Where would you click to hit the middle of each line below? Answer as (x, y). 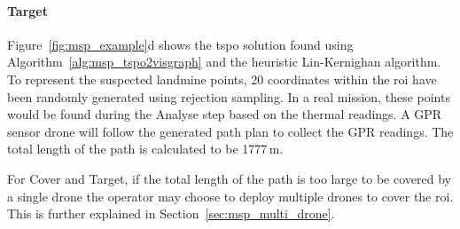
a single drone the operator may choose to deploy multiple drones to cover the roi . (230, 196)
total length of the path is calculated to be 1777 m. (145, 149)
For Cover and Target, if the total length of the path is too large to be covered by (229, 178)
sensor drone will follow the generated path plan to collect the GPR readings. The (230, 131)
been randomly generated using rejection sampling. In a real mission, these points (229, 96)
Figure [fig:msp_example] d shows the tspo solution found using (180, 44)
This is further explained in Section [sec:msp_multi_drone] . (171, 213)
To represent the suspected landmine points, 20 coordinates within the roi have (222, 79)
